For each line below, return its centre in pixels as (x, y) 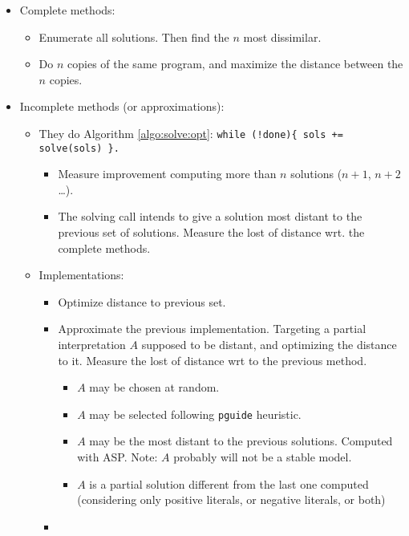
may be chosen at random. (154, 387)
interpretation (92, 345)
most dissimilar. (282, 37)
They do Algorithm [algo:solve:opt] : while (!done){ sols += (191, 133)
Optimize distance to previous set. (142, 301)
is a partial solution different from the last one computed (229, 483)
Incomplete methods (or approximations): (122, 106)
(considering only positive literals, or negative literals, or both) (231, 499)
